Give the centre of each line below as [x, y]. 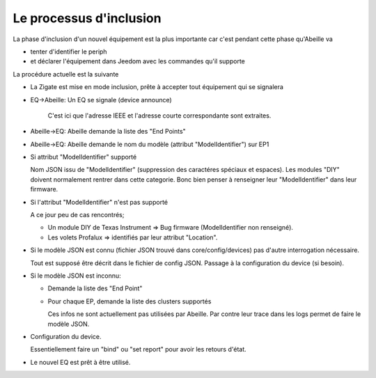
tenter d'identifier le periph [69, 52]
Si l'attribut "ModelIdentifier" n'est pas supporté [99, 202]
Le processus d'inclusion [87, 18]
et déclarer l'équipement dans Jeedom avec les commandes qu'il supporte [138, 61]
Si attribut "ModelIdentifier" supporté [84, 157]
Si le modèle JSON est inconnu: [76, 276]
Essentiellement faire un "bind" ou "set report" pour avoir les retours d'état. [138, 349]
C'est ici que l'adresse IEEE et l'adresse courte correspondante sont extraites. [159, 116]
